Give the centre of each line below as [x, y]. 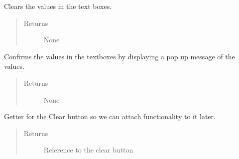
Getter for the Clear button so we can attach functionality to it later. [110, 116]
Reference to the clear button [88, 150]
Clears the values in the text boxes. [58, 6]
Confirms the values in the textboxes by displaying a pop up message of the [119, 56]
